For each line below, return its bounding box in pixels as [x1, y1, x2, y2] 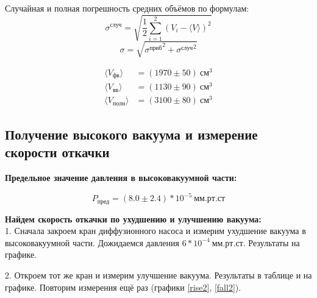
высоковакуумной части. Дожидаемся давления [5, 236, 179, 249]
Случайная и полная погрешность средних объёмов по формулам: [5, 2, 249, 14]
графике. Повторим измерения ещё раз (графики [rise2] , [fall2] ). [5, 280, 241, 293]
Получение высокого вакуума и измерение [5, 124, 258, 143]
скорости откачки [5, 143, 110, 161]
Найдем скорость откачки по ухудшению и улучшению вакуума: [5, 212, 262, 225]
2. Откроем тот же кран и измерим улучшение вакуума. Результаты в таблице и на [5, 268, 312, 281]
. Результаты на [243, 236, 300, 249]
